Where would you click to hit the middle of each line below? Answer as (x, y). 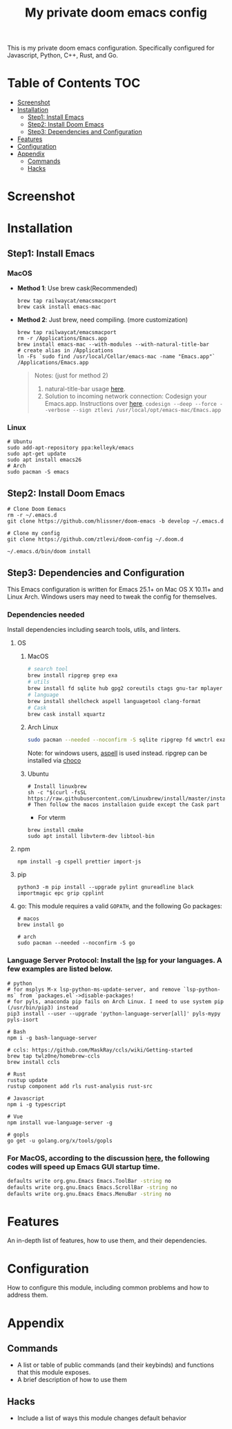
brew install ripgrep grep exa (72, 675)
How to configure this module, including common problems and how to (108, 1288)
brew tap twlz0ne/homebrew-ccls (54, 1056)
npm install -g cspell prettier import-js (79, 862)
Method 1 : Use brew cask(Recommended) (77, 288)
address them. (28, 1295)
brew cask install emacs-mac (59, 307)
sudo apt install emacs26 (44, 460)
